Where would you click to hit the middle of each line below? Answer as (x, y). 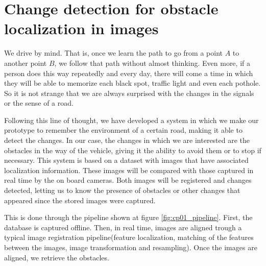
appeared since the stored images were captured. (80, 200)
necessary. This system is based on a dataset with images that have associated (126, 160)
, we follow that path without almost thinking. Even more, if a (152, 63)
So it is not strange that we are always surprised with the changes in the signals (129, 93)
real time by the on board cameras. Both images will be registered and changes (128, 180)
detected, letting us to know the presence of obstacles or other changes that (122, 190)
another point (26, 63)
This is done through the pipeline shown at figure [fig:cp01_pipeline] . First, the (128, 217)
